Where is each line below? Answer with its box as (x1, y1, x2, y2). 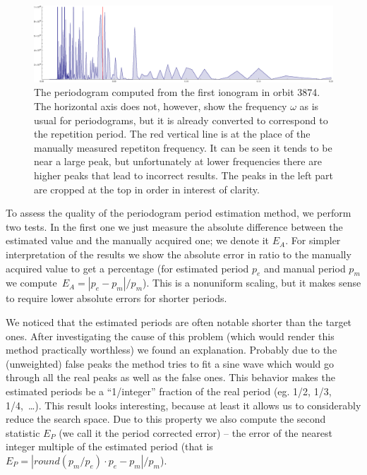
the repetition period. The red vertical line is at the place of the (34, 126, 311, 141)
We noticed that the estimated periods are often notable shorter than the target (6, 315, 352, 329)
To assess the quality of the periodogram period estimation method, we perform (6, 205, 351, 220)
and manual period (264, 260, 346, 275)
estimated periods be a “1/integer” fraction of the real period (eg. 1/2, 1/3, (6, 383, 332, 398)
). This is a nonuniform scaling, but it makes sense (143, 275, 361, 290)
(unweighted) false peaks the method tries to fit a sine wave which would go (6, 356, 335, 371)
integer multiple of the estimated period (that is (6, 439, 213, 454)
